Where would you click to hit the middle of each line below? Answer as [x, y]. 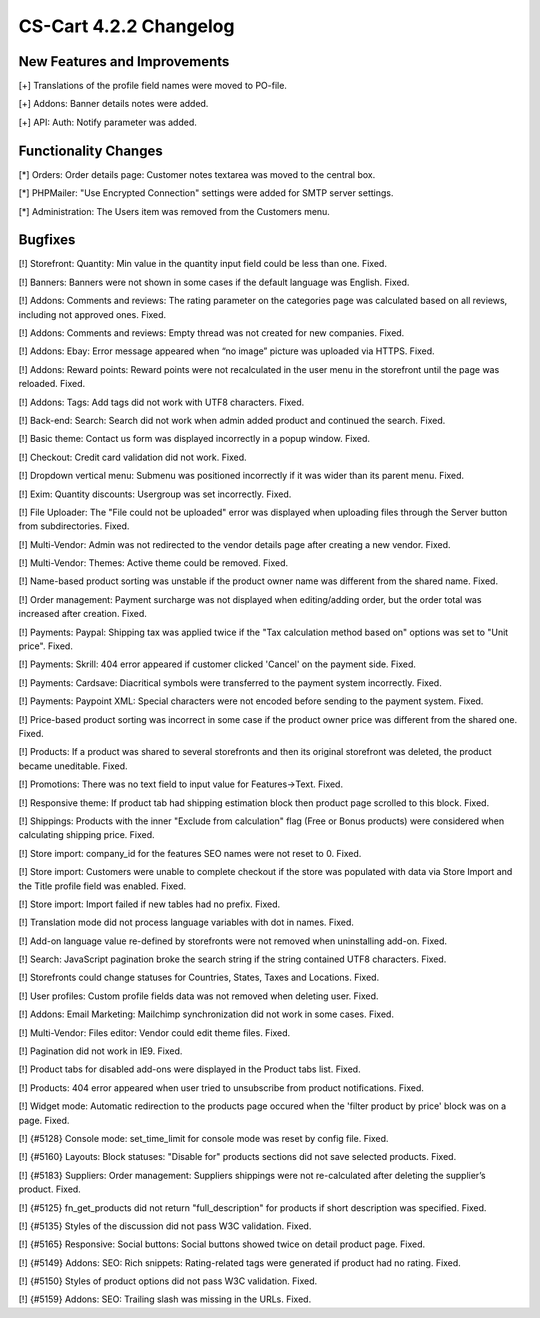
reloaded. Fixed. [52, 384]
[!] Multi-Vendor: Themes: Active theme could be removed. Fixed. [153, 563]
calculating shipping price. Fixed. [86, 835]
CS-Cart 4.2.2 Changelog [126, 26]
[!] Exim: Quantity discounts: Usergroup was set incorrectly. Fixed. [155, 494]
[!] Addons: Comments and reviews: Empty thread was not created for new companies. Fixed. [211, 333]
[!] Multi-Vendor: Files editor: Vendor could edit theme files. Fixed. [154, 1032]
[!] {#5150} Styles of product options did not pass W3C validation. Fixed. [168, 1281]
